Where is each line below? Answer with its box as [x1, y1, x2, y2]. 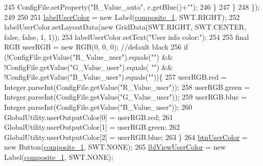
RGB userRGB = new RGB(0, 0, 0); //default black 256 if [4, 41, 188, 52]
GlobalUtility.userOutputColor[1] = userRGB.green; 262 [4, 122, 180, 132]
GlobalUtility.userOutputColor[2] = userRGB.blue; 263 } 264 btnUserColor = [4, 131, 248, 142]
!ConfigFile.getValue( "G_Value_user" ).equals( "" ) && [4, 61, 173, 72]
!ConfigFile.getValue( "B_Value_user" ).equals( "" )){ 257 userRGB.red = [4, 72, 227, 82]
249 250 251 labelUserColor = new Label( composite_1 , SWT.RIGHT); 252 [4, 11, 240, 22]
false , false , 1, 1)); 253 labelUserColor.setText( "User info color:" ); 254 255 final [4, 31, 249, 42]
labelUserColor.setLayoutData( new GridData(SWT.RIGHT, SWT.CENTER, [4, 21, 246, 32]
